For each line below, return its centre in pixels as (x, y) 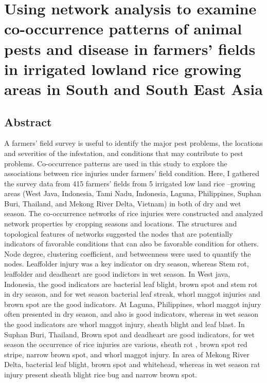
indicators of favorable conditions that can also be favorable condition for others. (131, 244)
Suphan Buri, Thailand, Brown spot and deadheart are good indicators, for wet (129, 334)
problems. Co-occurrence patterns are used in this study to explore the (116, 163)
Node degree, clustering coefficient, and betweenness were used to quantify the (128, 253)
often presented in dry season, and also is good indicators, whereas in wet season (131, 314)
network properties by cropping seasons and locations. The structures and (121, 224)
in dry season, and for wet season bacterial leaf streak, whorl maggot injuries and (132, 294)
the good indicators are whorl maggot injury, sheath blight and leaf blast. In (124, 324)
